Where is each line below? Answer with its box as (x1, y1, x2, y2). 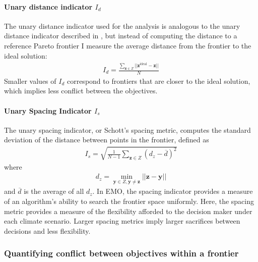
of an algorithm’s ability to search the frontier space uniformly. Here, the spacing (4, 196, 254, 206)
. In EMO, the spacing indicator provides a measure (92, 186, 253, 196)
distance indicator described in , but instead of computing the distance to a (4, 30, 237, 41)
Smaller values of (4, 75, 56, 86)
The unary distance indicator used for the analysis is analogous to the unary (4, 20, 240, 31)
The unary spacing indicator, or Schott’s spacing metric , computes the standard (4, 124, 251, 135)
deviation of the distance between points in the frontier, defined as (4, 134, 209, 145)
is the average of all (24, 186, 84, 196)
